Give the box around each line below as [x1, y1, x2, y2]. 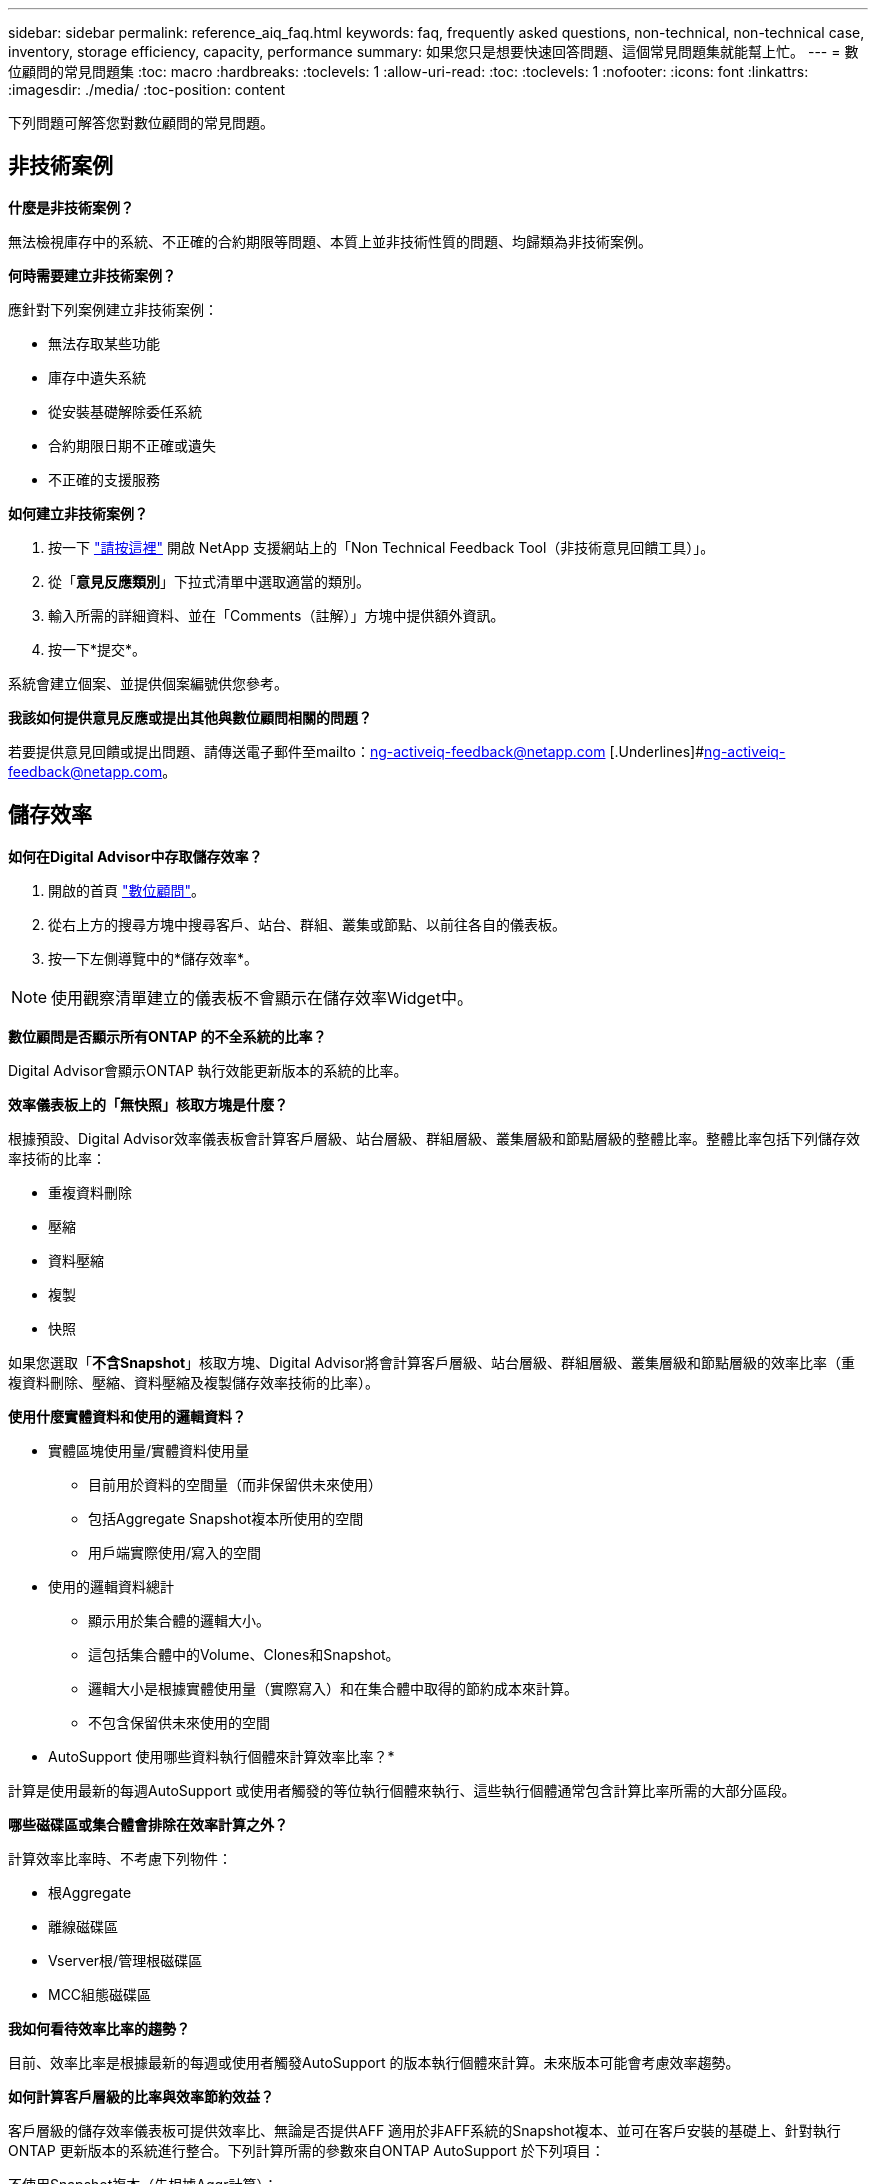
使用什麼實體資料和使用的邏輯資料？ [8, 1407, 246, 1425]
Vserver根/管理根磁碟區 [48, 1951, 203, 1969]
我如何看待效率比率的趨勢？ [8, 2019, 190, 2037]
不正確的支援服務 [48, 470, 160, 488]
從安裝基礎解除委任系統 [48, 402, 202, 420]
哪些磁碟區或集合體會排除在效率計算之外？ [8, 1815, 288, 1833]
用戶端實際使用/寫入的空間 [88, 1543, 262, 1561]
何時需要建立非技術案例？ [8, 266, 176, 284]
